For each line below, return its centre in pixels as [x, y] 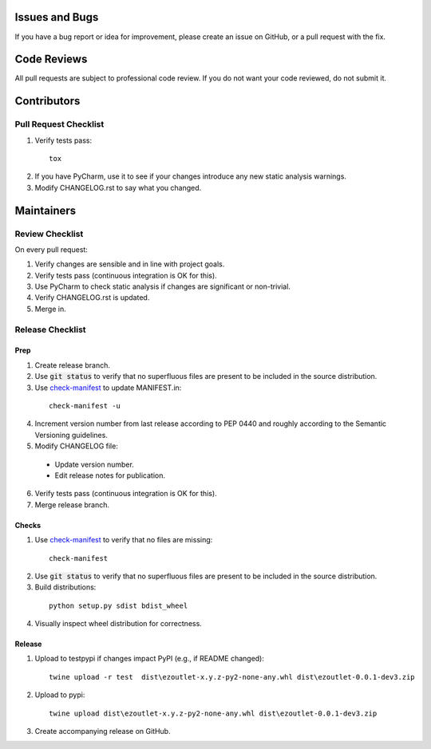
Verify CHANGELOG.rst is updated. [92, 298]
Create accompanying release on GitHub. [103, 731]
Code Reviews [51, 59]
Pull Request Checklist [59, 124]
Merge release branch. [72, 505]
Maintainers [45, 210]
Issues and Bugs [57, 17]
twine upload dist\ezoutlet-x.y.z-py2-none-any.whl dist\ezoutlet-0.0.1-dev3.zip [213, 713]
